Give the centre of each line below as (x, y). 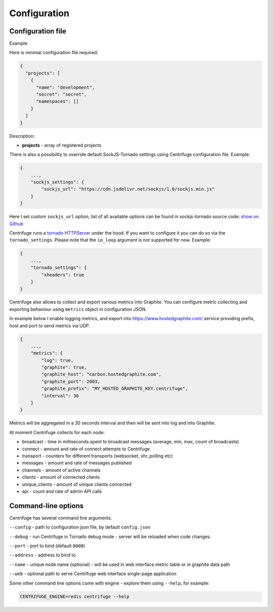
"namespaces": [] (58, 102)
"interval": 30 (60, 396)
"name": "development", (65, 87)
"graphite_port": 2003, (71, 381)
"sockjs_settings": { (57, 182)
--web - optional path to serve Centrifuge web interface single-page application (93, 574)
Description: (22, 136)
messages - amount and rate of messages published (77, 463)
